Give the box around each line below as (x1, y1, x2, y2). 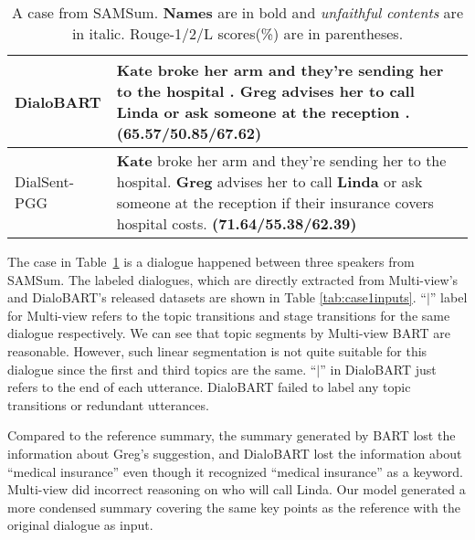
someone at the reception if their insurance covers (116, 192, 434, 213)
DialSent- (15, 171, 75, 192)
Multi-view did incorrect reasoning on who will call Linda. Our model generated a (7, 480, 466, 499)
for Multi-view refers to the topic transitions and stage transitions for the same (7, 305, 450, 324)
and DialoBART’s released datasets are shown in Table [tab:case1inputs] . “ (7, 288, 427, 307)
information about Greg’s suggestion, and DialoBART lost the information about (7, 443, 462, 462)
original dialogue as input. (7, 515, 153, 535)
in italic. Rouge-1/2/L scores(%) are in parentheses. (71, 23, 404, 44)
